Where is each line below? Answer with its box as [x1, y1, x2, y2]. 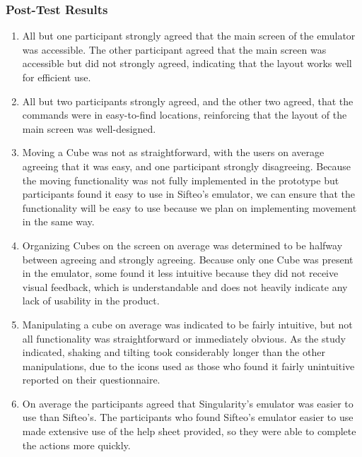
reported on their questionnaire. [22, 372, 160, 387]
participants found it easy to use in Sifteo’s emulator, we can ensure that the [22, 186, 356, 201]
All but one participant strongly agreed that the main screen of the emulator [22, 28, 356, 43]
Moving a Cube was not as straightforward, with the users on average [22, 145, 325, 160]
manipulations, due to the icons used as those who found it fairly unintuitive [22, 358, 355, 373]
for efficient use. [22, 70, 91, 84]
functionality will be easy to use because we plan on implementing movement [22, 200, 357, 215]
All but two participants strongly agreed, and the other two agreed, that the [22, 93, 354, 108]
